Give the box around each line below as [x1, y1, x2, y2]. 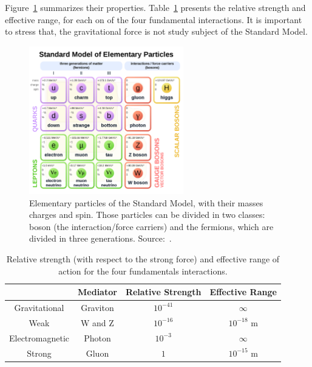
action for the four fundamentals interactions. [58, 264, 228, 277]
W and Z [81, 316, 114, 329]
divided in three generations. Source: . [29, 232, 172, 245]
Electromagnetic [9, 331, 70, 344]
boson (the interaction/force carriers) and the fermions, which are [29, 220, 274, 232]
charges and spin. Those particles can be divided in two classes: [29, 208, 265, 221]
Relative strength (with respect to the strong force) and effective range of [6, 252, 280, 265]
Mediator [78, 285, 117, 298]
